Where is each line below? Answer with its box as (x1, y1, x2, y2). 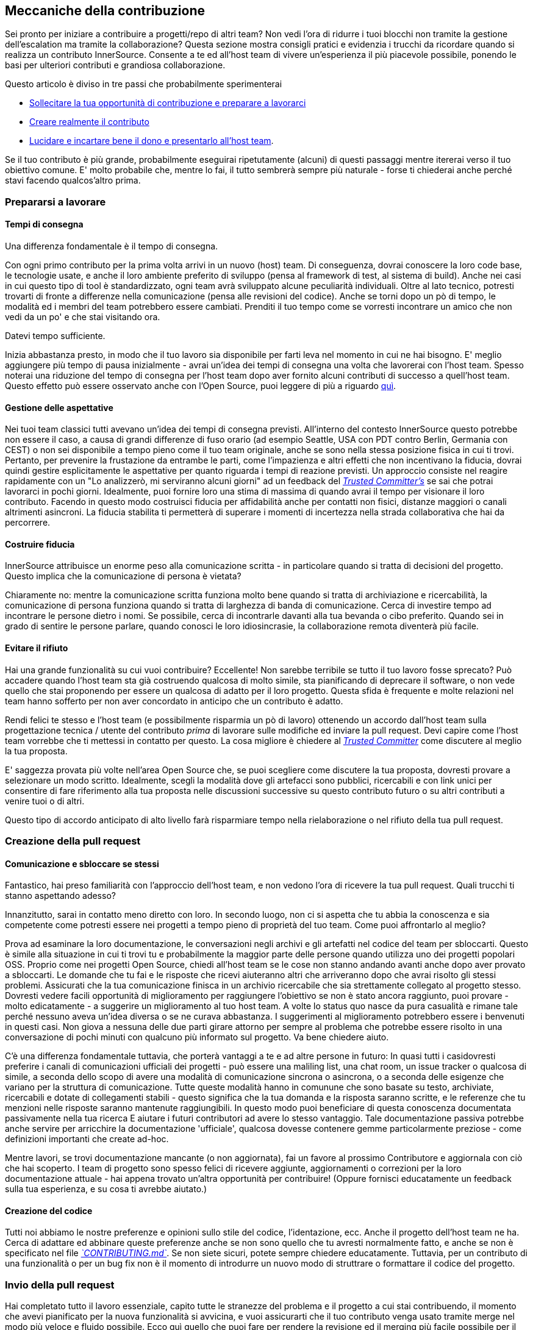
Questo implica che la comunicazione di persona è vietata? (5, 571, 241, 582)
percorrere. (5, 517, 51, 528)
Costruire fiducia (5, 538, 75, 549)
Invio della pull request (5, 1278, 115, 1291)
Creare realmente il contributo (29, 116, 149, 127)
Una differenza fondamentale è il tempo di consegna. (5, 241, 218, 252)
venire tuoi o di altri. (5, 795, 85, 806)
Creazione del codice (5, 1205, 93, 1216)
